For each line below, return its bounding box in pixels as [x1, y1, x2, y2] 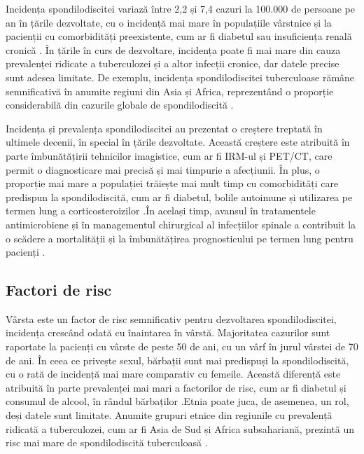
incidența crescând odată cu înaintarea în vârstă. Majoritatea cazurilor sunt [6, 325, 330, 340]
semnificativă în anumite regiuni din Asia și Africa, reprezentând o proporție [6, 83, 334, 98]
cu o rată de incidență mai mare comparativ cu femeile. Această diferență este [6, 366, 341, 381]
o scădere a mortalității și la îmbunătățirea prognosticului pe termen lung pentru [6, 231, 353, 245]
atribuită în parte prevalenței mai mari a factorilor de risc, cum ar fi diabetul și [6, 380, 346, 394]
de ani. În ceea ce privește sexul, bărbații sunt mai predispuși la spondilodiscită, [6, 352, 349, 367]
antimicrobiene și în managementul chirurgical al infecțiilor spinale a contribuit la [6, 216, 356, 231]
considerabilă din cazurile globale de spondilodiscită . [6, 97, 234, 112]
